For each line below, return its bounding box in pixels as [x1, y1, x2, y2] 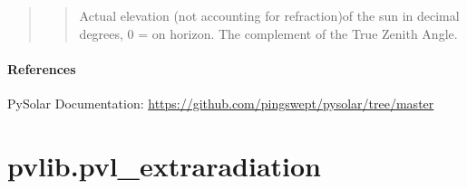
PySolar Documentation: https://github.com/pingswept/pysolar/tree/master [7, 93, 434, 112]
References [7, 59, 76, 78]
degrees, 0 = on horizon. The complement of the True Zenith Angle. [79, 24, 458, 43]
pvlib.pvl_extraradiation [7, 146, 321, 184]
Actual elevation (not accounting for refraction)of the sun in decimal [79, 6, 460, 24]
